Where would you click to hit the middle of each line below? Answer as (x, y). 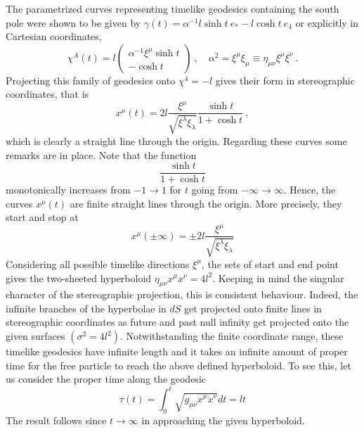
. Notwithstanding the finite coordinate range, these (232, 336)
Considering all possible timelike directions (98, 263)
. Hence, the (310, 190)
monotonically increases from (68, 190)
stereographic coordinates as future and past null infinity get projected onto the (177, 322)
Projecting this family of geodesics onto (91, 80)
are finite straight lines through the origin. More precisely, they (206, 203)
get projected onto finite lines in (253, 308)
